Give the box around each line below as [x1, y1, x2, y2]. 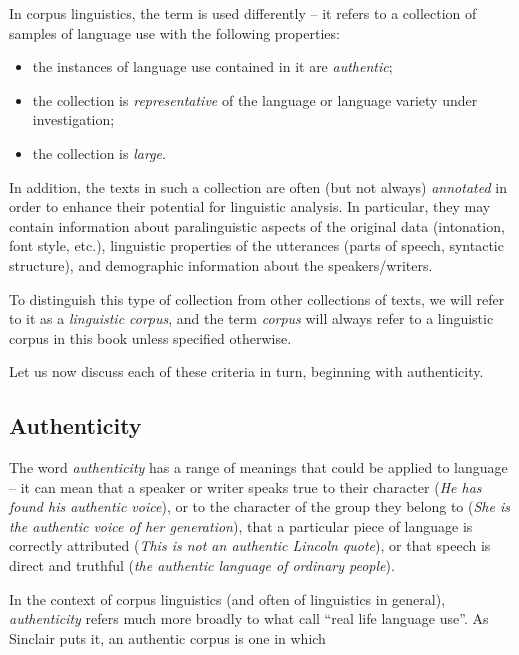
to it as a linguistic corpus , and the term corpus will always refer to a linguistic [9, 308, 494, 329]
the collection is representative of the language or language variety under [32, 89, 478, 110]
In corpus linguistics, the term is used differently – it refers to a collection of [9, 3, 477, 23]
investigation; [32, 109, 115, 130]
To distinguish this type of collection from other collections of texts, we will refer [9, 288, 505, 309]
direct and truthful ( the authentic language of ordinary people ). [9, 555, 395, 576]
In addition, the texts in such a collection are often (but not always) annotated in [9, 176, 507, 197]
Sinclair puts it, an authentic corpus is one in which [9, 627, 326, 648]
